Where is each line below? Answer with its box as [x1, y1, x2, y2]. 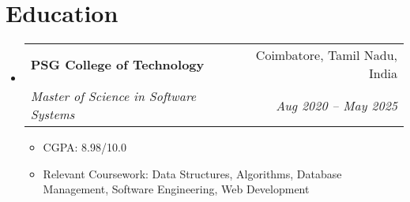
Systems [30, 105, 75, 124]
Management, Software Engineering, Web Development [43, 181, 310, 197]
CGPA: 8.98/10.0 [43, 139, 126, 155]
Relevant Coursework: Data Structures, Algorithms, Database [43, 165, 342, 181]
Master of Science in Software [30, 87, 197, 106]
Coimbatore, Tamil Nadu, [255, 46, 397, 65]
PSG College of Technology [30, 54, 205, 73]
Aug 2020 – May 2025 [276, 95, 397, 114]
